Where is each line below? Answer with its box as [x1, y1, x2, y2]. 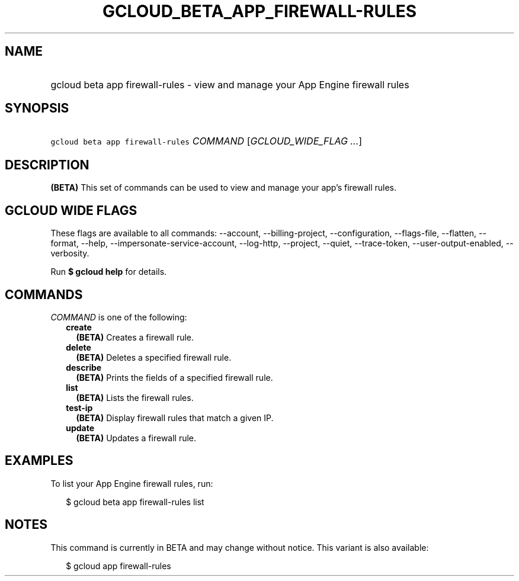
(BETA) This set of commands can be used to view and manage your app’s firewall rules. [50, 182, 397, 193]
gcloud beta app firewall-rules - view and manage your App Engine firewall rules [50, 78, 409, 91]
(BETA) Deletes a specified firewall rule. [76, 352, 232, 362]
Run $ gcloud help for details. [50, 267, 167, 277]
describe [66, 362, 102, 373]
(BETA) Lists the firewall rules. [76, 392, 194, 403]
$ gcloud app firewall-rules [66, 560, 171, 571]
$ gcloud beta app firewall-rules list [66, 496, 204, 507]
